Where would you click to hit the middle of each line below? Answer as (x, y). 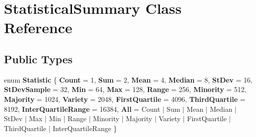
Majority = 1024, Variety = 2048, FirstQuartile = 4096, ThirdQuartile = (125, 99)
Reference (38, 27)
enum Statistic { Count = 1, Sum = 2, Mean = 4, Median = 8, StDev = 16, (128, 79)
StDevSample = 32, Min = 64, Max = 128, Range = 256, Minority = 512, (125, 89)
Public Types (38, 59)
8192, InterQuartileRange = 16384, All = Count (82, 109)
